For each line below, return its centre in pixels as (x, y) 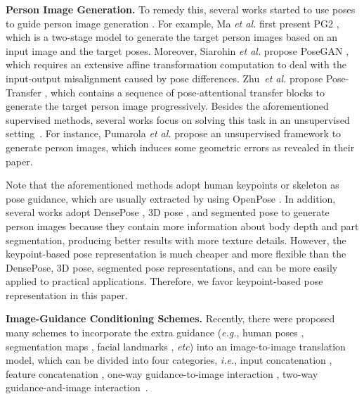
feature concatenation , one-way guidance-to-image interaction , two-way (162, 373)
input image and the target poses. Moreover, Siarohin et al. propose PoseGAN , (177, 50)
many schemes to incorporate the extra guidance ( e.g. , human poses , (155, 332)
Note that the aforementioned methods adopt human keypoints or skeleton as (173, 185)
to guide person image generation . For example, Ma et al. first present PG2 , (173, 23)
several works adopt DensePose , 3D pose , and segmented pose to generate (168, 212)
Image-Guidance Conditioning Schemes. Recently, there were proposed (170, 318)
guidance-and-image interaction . (77, 387)
